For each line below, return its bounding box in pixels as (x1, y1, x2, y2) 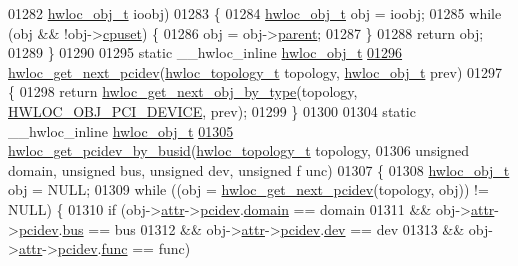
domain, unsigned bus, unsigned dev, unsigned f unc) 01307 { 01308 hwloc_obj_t (8, 159, 510, 180)
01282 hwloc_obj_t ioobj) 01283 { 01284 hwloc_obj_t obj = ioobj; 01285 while (8, 3, 502, 23)
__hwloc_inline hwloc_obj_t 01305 (8, 120, 234, 141)
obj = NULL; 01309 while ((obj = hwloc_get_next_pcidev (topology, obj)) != (8, 179, 489, 200)
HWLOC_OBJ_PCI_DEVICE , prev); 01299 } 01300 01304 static (8, 100, 416, 121)
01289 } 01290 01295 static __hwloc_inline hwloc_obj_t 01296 (8, 42, 403, 63)
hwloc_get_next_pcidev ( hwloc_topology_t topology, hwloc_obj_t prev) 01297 (8, 61, 503, 82)
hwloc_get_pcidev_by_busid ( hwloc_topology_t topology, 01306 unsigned (8, 140, 470, 161)
